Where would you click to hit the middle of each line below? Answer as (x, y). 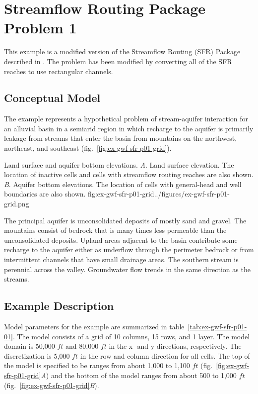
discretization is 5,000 (37, 355)
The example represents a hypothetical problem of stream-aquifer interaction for (126, 119)
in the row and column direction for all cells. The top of (165, 355)
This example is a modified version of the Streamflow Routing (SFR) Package (122, 51)
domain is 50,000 (30, 346)
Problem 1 (40, 28)
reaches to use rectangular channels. (59, 71)
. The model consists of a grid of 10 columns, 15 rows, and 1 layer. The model (131, 336)
